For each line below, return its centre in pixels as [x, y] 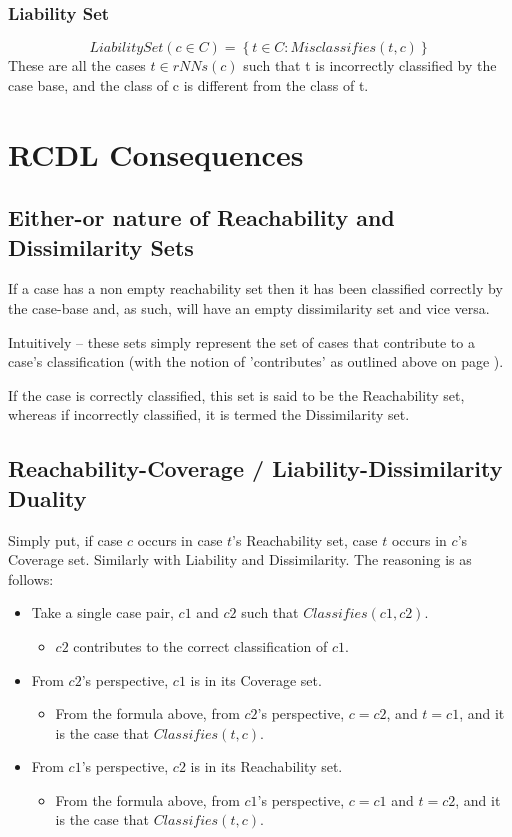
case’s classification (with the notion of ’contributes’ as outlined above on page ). [256, 361]
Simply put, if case [65, 539]
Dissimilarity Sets [101, 246]
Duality [47, 497]
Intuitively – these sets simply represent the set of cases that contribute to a [241, 341]
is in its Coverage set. [256, 679]
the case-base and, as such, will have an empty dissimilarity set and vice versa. [249, 307]
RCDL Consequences [156, 153]
